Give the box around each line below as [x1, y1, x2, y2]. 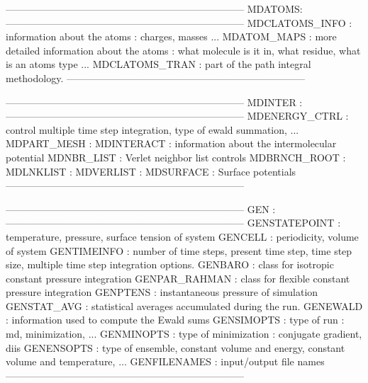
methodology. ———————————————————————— [6, 70, 305, 85]
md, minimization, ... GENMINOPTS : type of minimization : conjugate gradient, [6, 326, 362, 341]
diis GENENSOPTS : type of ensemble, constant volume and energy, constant [6, 340, 345, 355]
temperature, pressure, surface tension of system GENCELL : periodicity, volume [6, 229, 359, 244]
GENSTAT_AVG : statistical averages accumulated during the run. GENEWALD [6, 298, 363, 313]
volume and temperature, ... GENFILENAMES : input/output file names [6, 354, 325, 369]
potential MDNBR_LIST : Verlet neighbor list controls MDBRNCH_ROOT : [6, 149, 346, 164]
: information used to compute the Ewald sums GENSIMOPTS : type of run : [6, 312, 345, 327]
